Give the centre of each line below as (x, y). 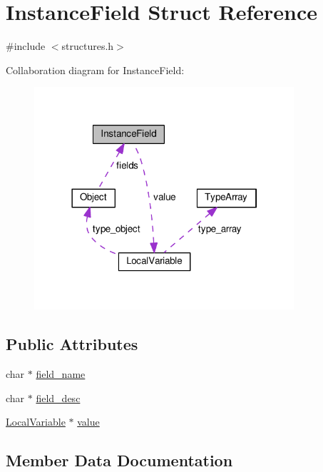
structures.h (88, 46)
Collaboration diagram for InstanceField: (95, 70)
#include (26, 46)
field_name (61, 374)
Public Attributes (72, 344)
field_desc (58, 397)
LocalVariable (36, 422)
